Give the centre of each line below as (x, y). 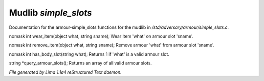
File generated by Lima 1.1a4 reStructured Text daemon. (65, 72)
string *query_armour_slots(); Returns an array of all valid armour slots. (80, 63)
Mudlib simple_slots (51, 13)
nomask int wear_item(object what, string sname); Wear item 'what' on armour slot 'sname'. (101, 36)
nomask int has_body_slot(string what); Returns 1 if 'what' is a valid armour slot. (89, 54)
